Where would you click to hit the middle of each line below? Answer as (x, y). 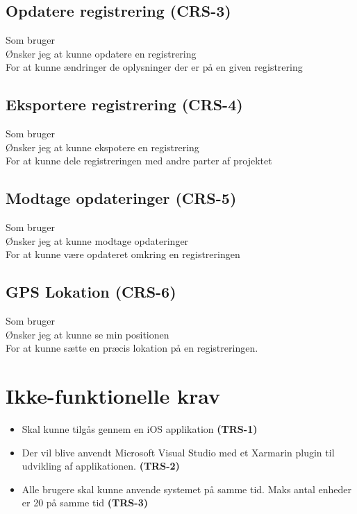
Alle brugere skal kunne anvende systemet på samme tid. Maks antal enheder (186, 489)
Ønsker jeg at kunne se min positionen (88, 334)
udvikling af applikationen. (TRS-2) (101, 466)
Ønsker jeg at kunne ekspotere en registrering (102, 147)
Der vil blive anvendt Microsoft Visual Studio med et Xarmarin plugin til (178, 452)
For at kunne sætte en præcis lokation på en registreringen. (132, 348)
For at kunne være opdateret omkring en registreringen (123, 254)
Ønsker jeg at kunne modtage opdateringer (97, 240)
